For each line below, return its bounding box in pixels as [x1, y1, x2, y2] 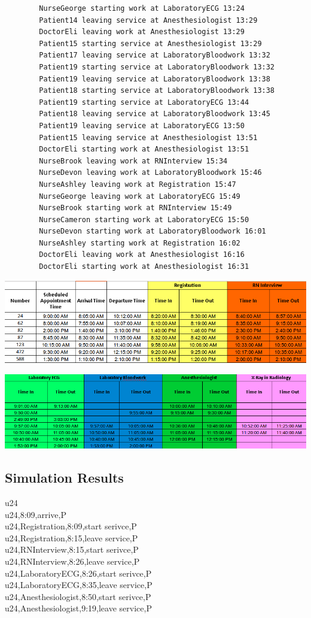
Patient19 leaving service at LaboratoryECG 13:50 [39, 121, 245, 130]
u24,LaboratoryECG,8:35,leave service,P [5, 578, 153, 591]
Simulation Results [5, 468, 124, 487]
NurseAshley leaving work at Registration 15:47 [39, 180, 236, 189]
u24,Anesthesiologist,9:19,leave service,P [5, 602, 152, 614]
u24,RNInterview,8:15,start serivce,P [5, 543, 139, 556]
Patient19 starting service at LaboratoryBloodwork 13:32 [39, 62, 275, 71]
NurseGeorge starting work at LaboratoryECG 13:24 [39, 4, 245, 13]
